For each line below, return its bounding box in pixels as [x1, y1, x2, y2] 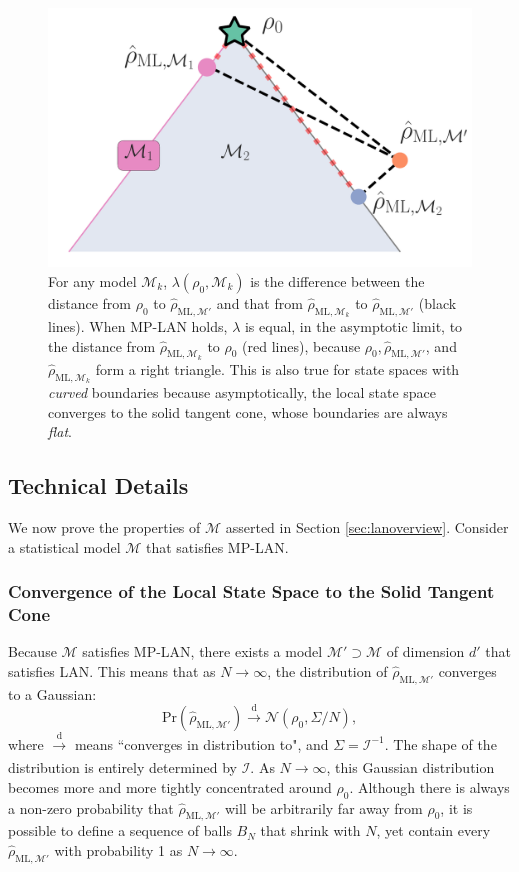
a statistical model [8, 536, 121, 557]
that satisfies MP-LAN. [145, 536, 289, 557]
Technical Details [8, 470, 189, 501]
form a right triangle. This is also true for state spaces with [95, 358, 460, 379]
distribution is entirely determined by [8, 757, 237, 778]
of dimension [386, 641, 465, 662]
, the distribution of [267, 660, 388, 681]
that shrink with [260, 820, 361, 841]
